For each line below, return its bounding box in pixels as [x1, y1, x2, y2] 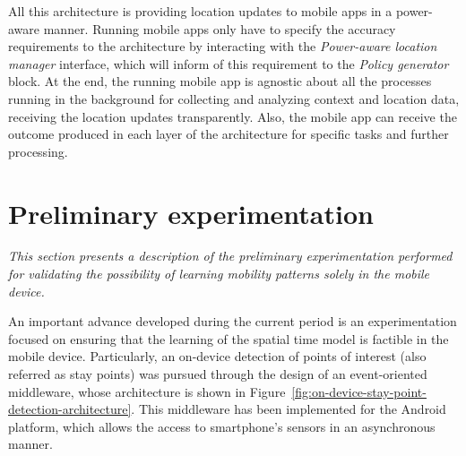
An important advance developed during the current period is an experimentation [8, 312, 457, 331]
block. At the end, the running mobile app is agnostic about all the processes [8, 72, 432, 90]
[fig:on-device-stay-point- [291, 382, 427, 400]
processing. [8, 142, 68, 160]
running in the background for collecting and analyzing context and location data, [8, 89, 460, 108]
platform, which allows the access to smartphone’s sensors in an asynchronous [8, 417, 436, 435]
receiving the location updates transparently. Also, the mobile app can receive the [8, 107, 457, 125]
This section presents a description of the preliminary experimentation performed [8, 246, 453, 265]
